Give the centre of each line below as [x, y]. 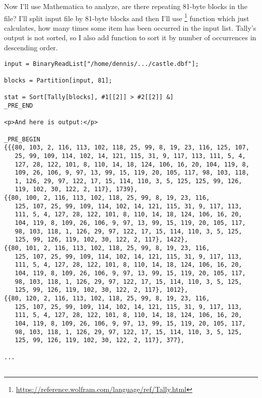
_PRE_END [19, 105]
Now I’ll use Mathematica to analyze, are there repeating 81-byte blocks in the [126, 6]
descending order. [31, 48]
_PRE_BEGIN [22, 139]
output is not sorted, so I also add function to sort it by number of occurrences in [130, 37]
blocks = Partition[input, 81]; [58, 80]
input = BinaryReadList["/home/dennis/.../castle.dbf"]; [102, 64]
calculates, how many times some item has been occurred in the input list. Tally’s [130, 27]
